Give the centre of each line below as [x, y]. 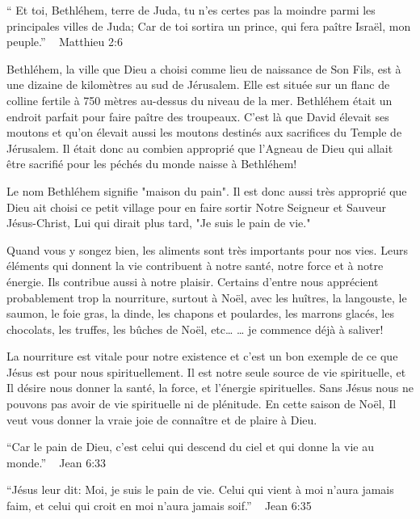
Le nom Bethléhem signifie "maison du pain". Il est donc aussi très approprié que [207, 190]
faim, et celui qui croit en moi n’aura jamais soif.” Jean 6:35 [159, 506]
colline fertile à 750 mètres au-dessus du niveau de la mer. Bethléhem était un [199, 100]
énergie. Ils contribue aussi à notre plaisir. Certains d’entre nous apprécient [193, 281]
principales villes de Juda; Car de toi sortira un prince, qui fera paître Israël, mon [209, 25]
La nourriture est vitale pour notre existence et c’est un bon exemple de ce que [202, 356]
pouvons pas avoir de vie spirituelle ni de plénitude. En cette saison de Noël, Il [202, 404]
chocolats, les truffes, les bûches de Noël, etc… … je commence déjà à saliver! [195, 329]
